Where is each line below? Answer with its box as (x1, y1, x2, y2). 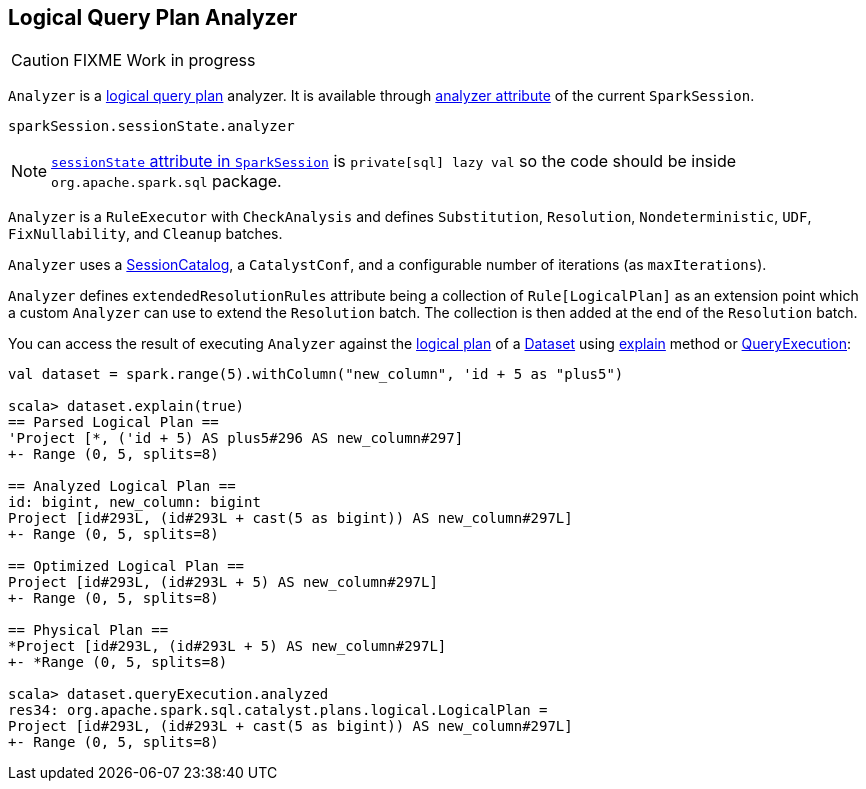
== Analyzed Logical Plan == (8, 478, 236, 495)
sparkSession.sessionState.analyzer (8, 118, 295, 135)
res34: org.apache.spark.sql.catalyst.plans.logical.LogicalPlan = (8, 702, 548, 719)
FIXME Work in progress (73, 50, 256, 71)
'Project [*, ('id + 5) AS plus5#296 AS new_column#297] (8, 430, 464, 447)
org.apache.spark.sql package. (51, 171, 282, 192)
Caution (11, 50, 70, 71)
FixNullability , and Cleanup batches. (8, 225, 283, 243)
